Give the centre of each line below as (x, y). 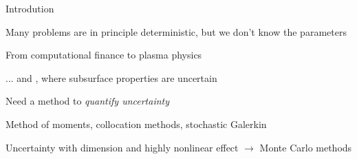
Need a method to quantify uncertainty (88, 101)
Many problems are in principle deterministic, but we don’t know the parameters (176, 31)
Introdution (30, 8)
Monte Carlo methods (306, 147)
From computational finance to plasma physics (104, 55)
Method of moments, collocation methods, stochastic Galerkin (136, 124)
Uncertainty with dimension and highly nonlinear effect (122, 147)
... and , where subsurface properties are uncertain (111, 77)
